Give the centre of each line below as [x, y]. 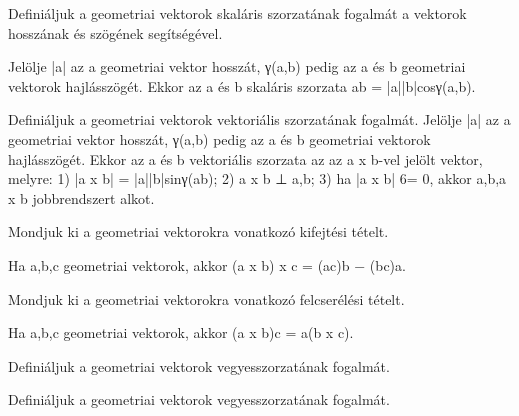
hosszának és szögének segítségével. [115, 32]
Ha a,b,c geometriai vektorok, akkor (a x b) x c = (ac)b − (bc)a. [207, 264]
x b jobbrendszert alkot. [81, 197]
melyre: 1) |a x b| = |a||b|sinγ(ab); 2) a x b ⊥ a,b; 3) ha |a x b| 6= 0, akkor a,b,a [257, 178]
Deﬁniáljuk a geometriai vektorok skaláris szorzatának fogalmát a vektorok [237, 13]
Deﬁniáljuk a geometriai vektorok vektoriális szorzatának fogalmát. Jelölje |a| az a [259, 119]
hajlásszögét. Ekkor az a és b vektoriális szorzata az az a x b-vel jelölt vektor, [245, 158]
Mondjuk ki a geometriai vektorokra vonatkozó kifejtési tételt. [198, 231]
